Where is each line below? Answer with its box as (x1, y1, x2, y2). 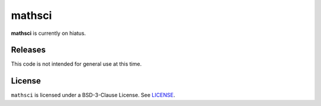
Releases (11, 45, 46, 55)
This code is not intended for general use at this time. (11, 60, 142, 68)
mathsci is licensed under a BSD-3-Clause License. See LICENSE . (11, 92, 175, 99)
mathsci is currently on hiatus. (11, 30, 86, 37)
